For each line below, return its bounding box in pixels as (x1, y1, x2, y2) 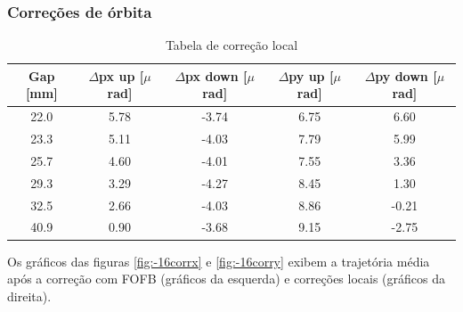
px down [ (185, 66, 248, 85)
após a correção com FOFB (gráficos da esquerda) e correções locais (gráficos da (7, 269, 446, 288)
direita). (7, 286, 52, 305)
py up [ (288, 66, 334, 85)
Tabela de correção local (165, 36, 298, 54)
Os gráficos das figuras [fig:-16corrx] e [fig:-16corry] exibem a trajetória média (7, 251, 430, 270)
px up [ (99, 66, 144, 85)
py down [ (375, 66, 437, 85)
